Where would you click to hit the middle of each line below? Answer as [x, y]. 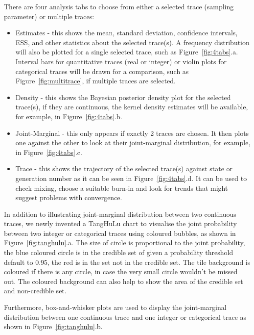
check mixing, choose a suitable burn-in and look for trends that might [122, 188]
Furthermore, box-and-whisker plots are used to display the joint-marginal [115, 307]
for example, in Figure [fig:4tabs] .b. [69, 116]
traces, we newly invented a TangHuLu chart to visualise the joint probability [120, 223]
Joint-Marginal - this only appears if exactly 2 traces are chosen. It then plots [132, 133]
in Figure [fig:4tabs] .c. [49, 152]
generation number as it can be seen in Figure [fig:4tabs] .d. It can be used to [131, 178]
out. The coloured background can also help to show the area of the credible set [124, 281]
